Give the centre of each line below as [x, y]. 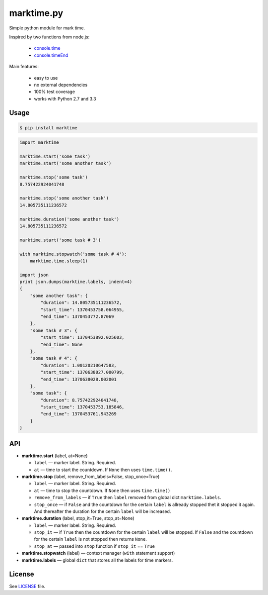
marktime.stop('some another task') [64, 198]
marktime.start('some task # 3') [60, 240]
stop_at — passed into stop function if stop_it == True [94, 546]
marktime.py [36, 13]
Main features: [24, 67]
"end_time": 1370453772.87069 [77, 317]
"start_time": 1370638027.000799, [82, 372]
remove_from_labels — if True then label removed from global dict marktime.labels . [128, 497]
